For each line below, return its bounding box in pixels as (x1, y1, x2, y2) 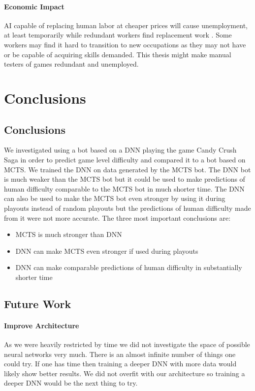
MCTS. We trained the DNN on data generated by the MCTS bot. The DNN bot (4, 164, 251, 174)
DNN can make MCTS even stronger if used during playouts (15, 245, 198, 256)
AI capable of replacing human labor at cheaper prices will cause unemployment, (4, 20, 248, 30)
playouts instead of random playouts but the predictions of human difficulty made (4, 202, 251, 213)
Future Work (4, 296, 71, 311)
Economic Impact (4, 1, 64, 11)
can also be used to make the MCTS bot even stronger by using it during (4, 193, 225, 203)
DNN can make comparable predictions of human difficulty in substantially (15, 262, 242, 273)
